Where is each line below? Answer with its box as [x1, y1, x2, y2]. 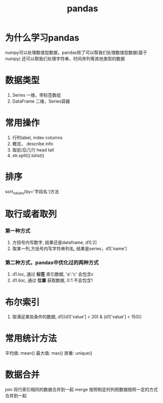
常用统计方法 [5, 333, 57, 344]
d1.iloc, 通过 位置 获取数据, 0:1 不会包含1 [12, 277, 93, 284]
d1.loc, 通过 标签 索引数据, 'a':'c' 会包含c [12, 271, 94, 277]
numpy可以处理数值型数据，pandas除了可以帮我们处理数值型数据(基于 [5, 49, 147, 55]
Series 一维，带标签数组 [12, 92, 61, 98]
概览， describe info [12, 141, 54, 147]
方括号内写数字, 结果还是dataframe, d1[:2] [12, 240, 97, 246]
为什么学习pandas [5, 33, 80, 43]
